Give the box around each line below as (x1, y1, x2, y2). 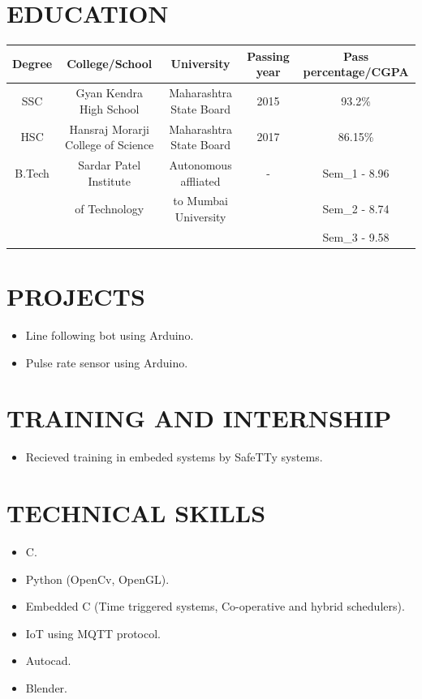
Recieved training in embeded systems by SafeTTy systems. (25, 448, 323, 465)
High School (79, 100, 140, 117)
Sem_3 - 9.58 (322, 228, 390, 245)
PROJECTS (6, 280, 145, 313)
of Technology (75, 200, 144, 217)
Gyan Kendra (75, 84, 143, 101)
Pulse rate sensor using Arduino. (25, 354, 188, 371)
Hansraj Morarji (69, 120, 150, 137)
